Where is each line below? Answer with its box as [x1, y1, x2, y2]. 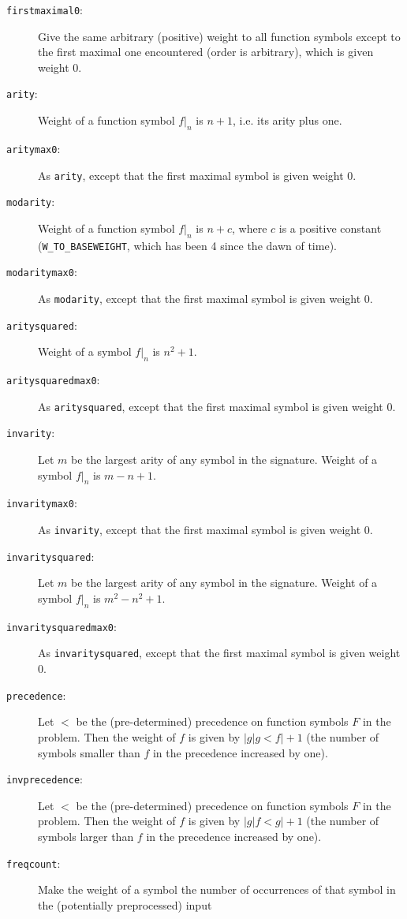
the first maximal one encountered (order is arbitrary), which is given [38, 43, 374, 60]
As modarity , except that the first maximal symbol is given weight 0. [38, 290, 373, 306]
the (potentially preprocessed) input [38, 896, 212, 913]
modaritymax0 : [6, 263, 77, 280]
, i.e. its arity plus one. [232, 112, 342, 129]
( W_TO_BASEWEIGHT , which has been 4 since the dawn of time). [38, 237, 337, 253]
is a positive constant [278, 219, 382, 236]
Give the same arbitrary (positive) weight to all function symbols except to [38, 28, 401, 44]
